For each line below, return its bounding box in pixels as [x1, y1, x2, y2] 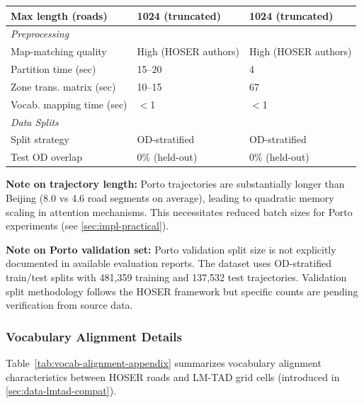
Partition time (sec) [11, 62, 96, 76]
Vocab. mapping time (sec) [11, 96, 127, 111]
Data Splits [11, 114, 59, 129]
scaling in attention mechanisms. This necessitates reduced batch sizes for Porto [6, 204, 353, 219]
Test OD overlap [11, 149, 83, 164]
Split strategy [11, 132, 69, 147]
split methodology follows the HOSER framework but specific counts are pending [6, 283, 358, 298]
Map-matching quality [11, 44, 107, 59]
